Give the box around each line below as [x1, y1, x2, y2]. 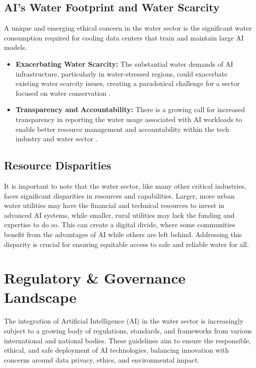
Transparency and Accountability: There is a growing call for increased [15, 104, 245, 115]
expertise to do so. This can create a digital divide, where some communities [4, 219, 235, 230]
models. [4, 42, 27, 52]
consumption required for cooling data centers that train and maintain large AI [4, 32, 244, 42]
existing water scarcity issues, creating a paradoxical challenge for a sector [15, 78, 240, 88]
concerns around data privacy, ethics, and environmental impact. [4, 354, 200, 365]
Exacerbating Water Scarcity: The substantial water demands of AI [15, 58, 233, 69]
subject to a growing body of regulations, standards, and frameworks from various [4, 326, 252, 335]
